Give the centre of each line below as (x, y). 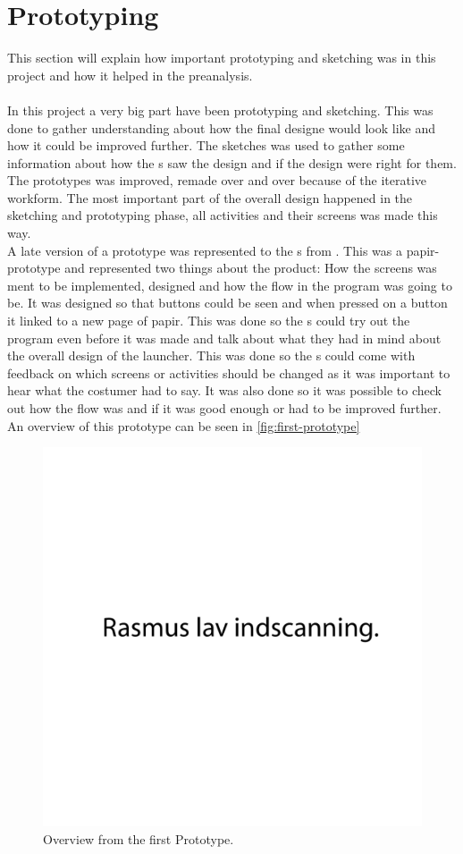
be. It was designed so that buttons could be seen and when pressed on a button (227, 303)
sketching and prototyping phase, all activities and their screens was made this (223, 215)
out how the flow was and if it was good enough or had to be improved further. (224, 408)
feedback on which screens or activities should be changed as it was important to (229, 372)
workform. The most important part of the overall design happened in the (210, 197)
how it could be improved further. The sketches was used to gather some (206, 145)
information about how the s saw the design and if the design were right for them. (232, 162)
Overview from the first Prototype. (139, 838)
